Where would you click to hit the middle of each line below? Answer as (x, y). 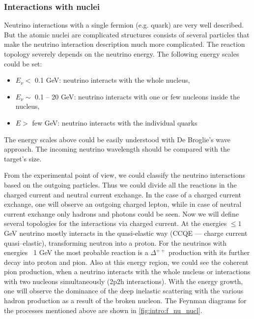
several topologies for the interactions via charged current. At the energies (115, 223)
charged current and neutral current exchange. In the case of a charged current (123, 194)
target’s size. (23, 158)
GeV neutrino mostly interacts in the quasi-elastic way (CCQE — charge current (126, 233)
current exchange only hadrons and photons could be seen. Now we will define (121, 213)
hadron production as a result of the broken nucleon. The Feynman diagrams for (125, 301)
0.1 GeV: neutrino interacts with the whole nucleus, (113, 80)
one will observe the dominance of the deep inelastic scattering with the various (124, 291)
